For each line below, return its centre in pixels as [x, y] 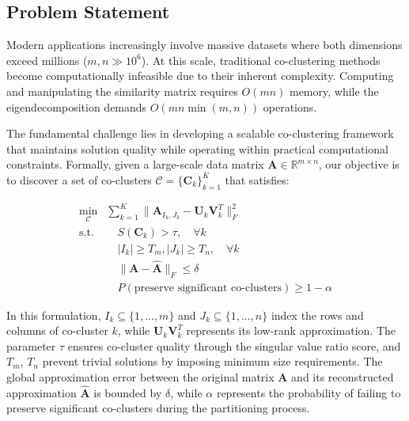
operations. [290, 106]
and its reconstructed [343, 377]
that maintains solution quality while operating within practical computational [197, 148]
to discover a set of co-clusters [79, 179]
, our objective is [359, 164]
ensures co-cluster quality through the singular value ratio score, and [234, 345]
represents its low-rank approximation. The [291, 330]
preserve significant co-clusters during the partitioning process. [158, 408]
